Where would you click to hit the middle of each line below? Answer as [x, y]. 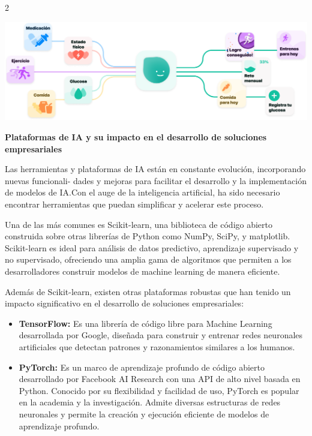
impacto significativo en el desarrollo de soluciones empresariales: [124, 303]
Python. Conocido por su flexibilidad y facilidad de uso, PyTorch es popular [159, 390]
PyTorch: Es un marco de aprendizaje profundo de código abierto [142, 367]
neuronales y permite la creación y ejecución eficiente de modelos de [144, 414]
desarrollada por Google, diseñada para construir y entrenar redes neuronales [161, 335]
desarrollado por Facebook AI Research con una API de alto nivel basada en [160, 379]
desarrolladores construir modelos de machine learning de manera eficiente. [142, 271]
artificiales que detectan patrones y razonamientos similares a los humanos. [157, 346]
